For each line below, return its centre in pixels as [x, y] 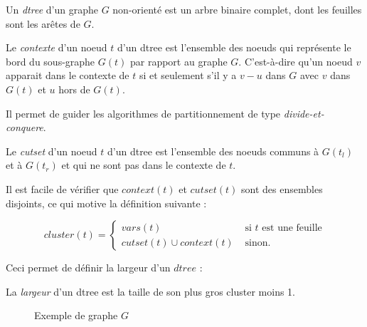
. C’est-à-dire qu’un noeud [296, 61]
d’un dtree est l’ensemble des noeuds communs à [213, 151]
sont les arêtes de [43, 23]
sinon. [258, 243]
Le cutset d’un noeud [52, 151]
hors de [74, 89]
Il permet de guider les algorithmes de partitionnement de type [143, 113]
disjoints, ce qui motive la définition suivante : [106, 203]
